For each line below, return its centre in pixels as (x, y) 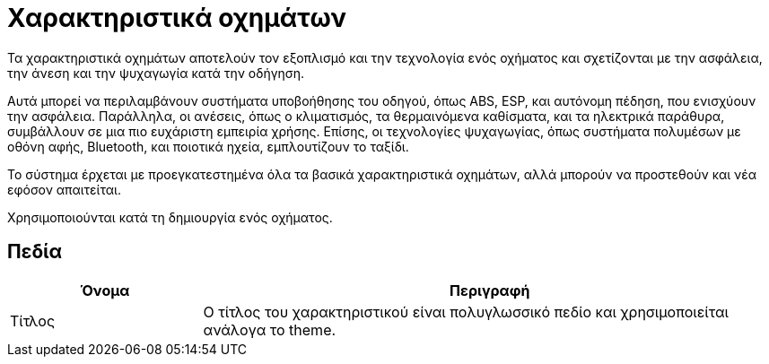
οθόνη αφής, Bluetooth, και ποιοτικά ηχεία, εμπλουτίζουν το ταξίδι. (208, 146)
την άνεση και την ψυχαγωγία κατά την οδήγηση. (156, 73)
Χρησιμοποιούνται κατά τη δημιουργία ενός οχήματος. (170, 217)
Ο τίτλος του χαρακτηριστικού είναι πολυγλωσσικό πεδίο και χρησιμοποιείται (466, 312)
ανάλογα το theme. (270, 329)
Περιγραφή (490, 290)
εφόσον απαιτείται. (64, 189)
